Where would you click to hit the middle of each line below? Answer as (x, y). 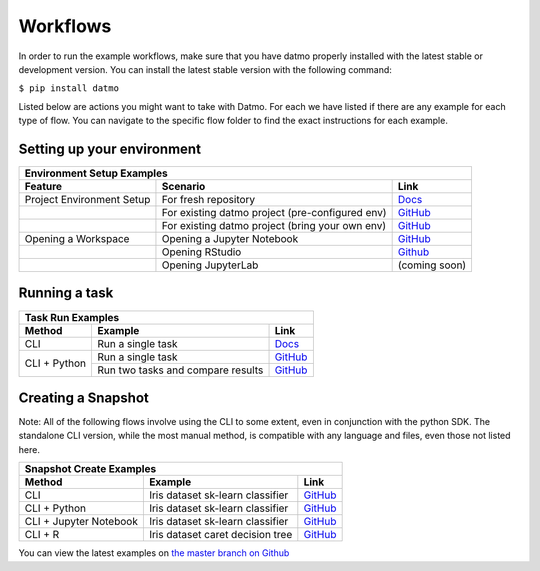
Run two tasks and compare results (180, 370)
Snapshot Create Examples (90, 469)
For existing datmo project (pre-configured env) (274, 213)
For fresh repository (208, 200)
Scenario (183, 187)
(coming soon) (432, 265)
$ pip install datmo (69, 88)
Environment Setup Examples (96, 173)
